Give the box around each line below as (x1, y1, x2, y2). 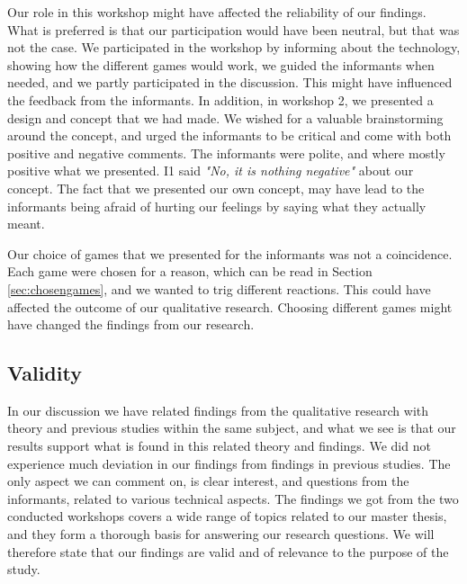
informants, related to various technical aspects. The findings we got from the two (7, 489, 459, 508)
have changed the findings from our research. (7, 315, 255, 334)
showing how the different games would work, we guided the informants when (7, 55, 435, 74)
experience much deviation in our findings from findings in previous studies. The (7, 454, 451, 472)
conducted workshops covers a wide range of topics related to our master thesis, (7, 507, 447, 526)
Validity (7, 359, 82, 387)
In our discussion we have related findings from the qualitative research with (7, 400, 429, 419)
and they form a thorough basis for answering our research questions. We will (7, 525, 435, 544)
